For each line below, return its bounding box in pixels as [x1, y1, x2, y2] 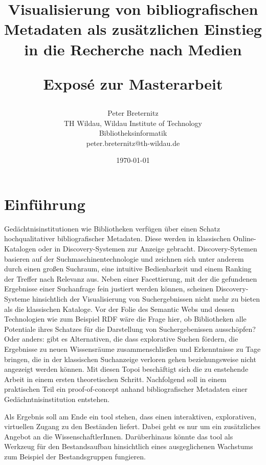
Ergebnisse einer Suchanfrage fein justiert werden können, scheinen [4, 283, 214, 294]
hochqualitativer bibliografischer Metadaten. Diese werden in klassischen [4, 233, 231, 244]
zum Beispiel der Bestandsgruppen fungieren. [4, 451, 146, 461]
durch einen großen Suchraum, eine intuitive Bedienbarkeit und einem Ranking [4, 263, 252, 274]
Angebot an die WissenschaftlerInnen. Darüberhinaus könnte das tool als [4, 431, 233, 441]
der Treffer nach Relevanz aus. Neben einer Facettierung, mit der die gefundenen [4, 273, 257, 284]
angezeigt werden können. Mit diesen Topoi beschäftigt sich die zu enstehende [4, 364, 249, 374]
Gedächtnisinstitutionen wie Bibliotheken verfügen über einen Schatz [4, 223, 220, 234]
